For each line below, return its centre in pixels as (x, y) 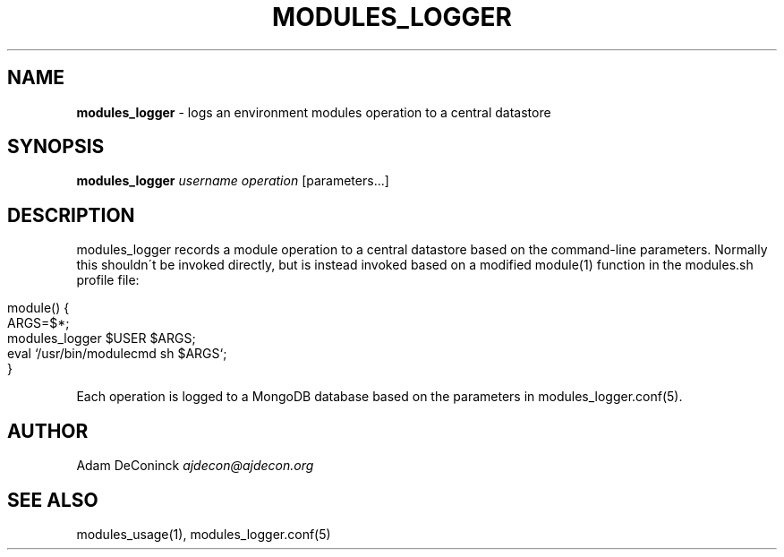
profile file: (108, 280)
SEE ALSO (53, 500)
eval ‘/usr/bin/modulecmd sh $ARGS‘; (117, 354)
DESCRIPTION (71, 215)
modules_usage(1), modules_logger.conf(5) (204, 534)
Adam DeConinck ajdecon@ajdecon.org (195, 466)
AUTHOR (48, 431)
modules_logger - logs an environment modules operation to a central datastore (314, 112)
